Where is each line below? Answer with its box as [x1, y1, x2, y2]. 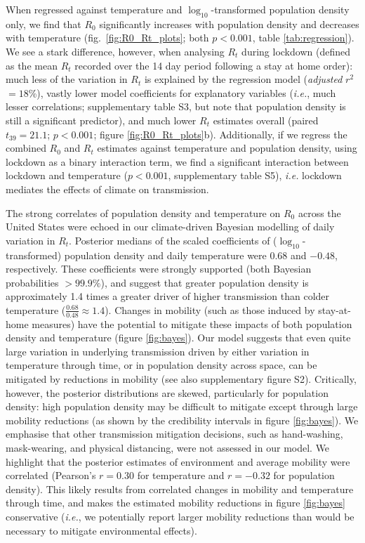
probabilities [6, 275, 59, 289]
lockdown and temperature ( [6, 168, 128, 183]
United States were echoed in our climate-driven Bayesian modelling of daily [6, 219, 335, 234]
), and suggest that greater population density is [100, 275, 309, 289]
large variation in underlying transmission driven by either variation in [6, 344, 310, 358]
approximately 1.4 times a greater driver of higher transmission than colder [6, 289, 330, 303]
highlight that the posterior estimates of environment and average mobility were [6, 454, 350, 469]
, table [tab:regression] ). [252, 30, 354, 45]
